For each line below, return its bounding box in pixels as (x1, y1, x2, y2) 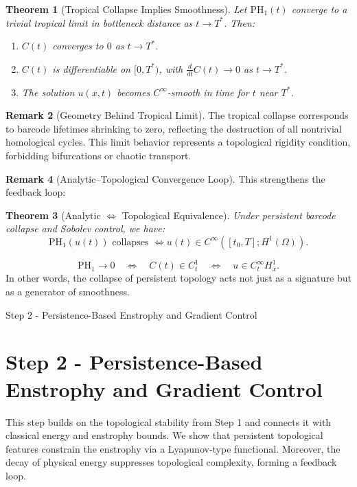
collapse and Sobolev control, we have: (5, 221, 165, 236)
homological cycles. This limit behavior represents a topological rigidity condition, (5, 135, 351, 149)
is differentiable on (52, 61, 130, 76)
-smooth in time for (167, 84, 249, 99)
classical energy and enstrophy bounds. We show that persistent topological (5, 428, 323, 442)
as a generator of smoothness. (5, 284, 130, 299)
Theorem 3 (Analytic (5, 207, 101, 222)
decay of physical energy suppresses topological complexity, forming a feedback (5, 455, 337, 469)
